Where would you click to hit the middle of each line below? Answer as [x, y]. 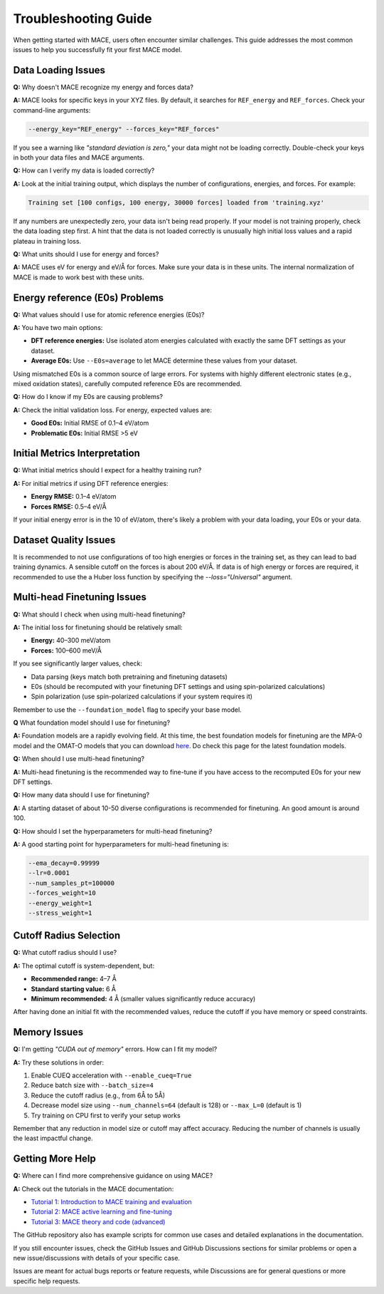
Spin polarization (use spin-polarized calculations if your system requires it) [142, 697]
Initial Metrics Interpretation [76, 454]
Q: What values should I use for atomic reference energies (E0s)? [109, 314]
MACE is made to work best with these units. [79, 277]
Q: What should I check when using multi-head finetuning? [99, 614]
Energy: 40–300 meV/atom [71, 641]
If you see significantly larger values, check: [78, 663]
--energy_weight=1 [60, 903]
